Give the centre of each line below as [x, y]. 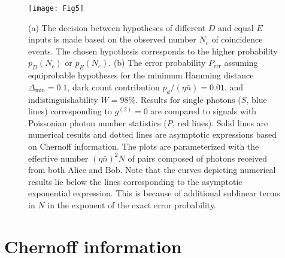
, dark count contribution [113, 86]
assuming [241, 63]
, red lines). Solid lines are [220, 122]
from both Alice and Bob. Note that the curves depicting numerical [152, 170]
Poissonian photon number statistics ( [98, 122]
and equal [236, 27]
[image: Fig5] [56, 8]
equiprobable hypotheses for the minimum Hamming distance [141, 75]
